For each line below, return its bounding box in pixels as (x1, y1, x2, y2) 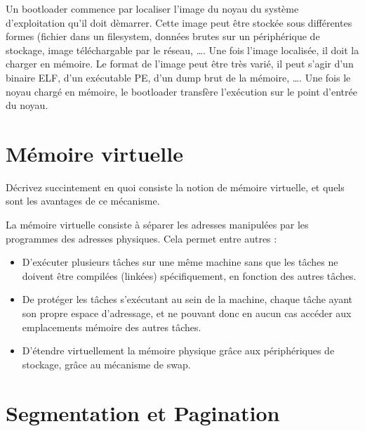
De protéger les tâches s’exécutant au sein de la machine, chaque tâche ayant (22, 292, 353, 307)
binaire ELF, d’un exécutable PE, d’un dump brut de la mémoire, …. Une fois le (6, 70, 351, 84)
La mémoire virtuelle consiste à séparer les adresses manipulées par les (6, 217, 309, 232)
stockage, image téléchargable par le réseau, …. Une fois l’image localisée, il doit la (6, 42, 359, 57)
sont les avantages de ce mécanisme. (6, 193, 160, 208)
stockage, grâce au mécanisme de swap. (22, 356, 191, 371)
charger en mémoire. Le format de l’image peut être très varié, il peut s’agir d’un (6, 56, 354, 71)
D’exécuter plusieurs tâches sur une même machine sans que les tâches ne (22, 255, 338, 269)
